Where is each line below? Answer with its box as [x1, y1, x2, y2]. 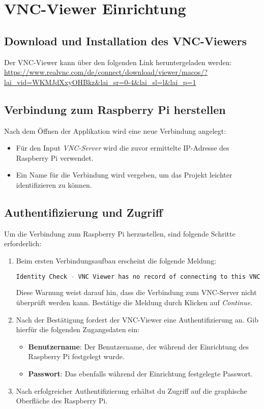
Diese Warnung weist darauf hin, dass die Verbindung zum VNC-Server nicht [16, 287, 257, 298]
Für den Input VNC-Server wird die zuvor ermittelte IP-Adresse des [16, 142, 229, 153]
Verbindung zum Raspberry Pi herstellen [4, 101, 226, 117]
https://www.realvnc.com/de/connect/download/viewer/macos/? [4, 67, 208, 77]
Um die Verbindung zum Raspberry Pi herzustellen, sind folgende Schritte [4, 228, 236, 239]
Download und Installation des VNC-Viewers [4, 33, 247, 48]
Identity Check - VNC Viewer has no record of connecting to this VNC [16, 273, 260, 280]
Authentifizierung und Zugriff [4, 204, 163, 220]
